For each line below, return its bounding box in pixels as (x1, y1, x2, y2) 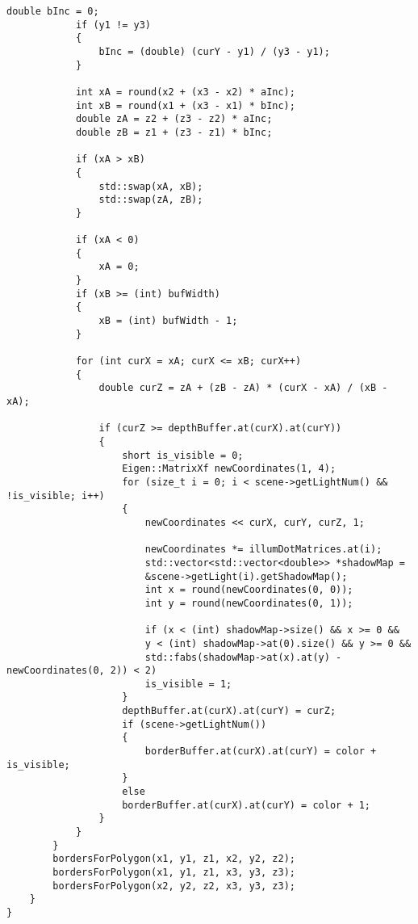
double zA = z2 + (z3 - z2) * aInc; (75, 113, 273, 125)
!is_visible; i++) (6, 489, 105, 502)
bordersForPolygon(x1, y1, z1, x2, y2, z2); (52, 853, 295, 865)
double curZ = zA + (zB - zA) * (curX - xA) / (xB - (98, 382, 388, 394)
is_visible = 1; (144, 678, 232, 690)
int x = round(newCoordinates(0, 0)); (144, 584, 353, 596)
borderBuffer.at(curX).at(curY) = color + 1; (122, 799, 371, 811)
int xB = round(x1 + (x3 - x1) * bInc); (75, 99, 295, 111)
